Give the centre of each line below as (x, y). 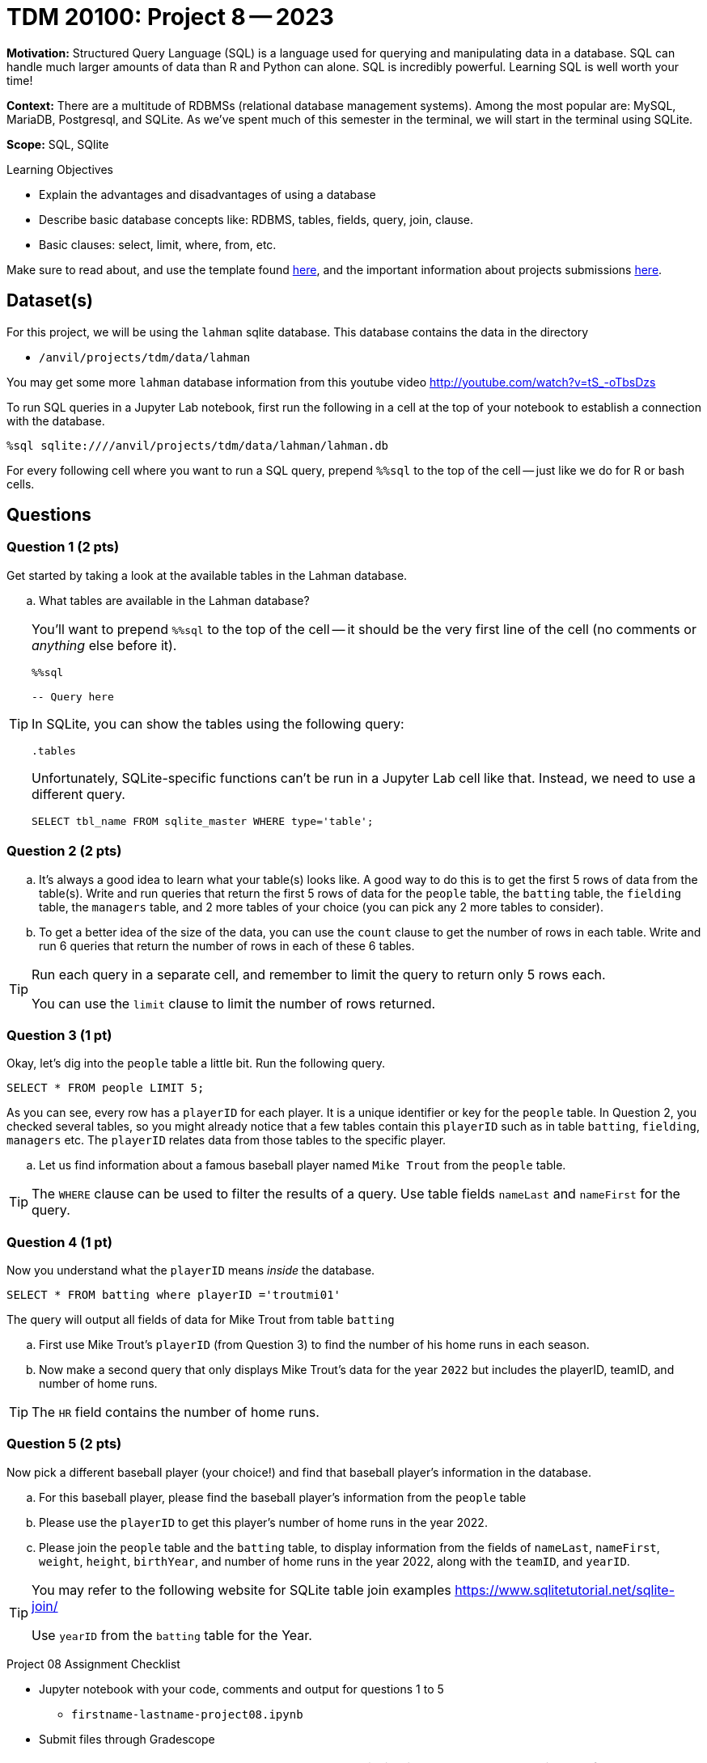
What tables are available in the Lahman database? (174, 600)
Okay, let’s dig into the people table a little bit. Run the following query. (196, 1063)
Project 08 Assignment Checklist (93, 1664)
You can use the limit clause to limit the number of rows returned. (234, 1003)
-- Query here (73, 696)
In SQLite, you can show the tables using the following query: (218, 723)
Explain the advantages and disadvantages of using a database (207, 194)
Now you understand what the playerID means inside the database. (191, 1270)
